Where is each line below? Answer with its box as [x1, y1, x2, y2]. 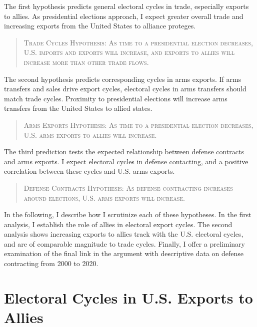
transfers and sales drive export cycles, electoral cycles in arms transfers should [4, 83, 246, 94]
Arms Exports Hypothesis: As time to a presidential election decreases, [23, 119, 253, 130]
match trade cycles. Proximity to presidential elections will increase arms [4, 93, 227, 103]
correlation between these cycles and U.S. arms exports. [4, 166, 175, 176]
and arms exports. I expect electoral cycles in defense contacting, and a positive [4, 156, 248, 166]
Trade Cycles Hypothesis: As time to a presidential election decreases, [23, 37, 253, 47]
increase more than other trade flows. [23, 56, 149, 67]
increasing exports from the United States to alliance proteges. [4, 20, 196, 31]
